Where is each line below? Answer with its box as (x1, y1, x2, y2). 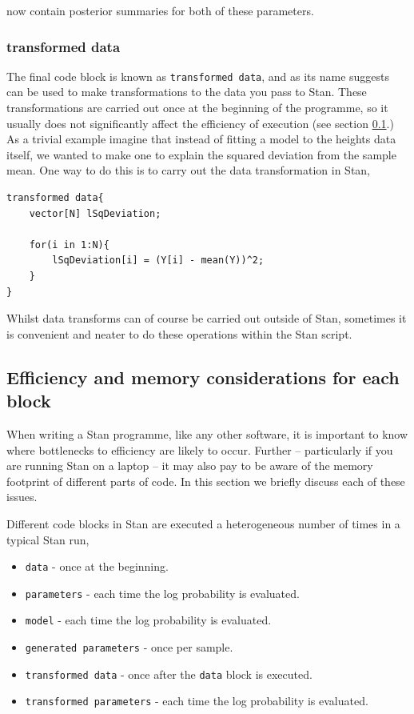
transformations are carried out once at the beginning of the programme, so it (6, 99, 388, 116)
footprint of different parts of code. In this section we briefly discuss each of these (6, 472, 405, 489)
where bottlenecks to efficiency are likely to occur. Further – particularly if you (6, 441, 393, 458)
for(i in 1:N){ (29, 239, 109, 251)
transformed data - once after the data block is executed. (25, 665, 312, 682)
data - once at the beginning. (25, 558, 169, 575)
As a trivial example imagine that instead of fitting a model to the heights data (6, 130, 396, 147)
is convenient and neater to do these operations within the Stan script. (6, 325, 352, 342)
